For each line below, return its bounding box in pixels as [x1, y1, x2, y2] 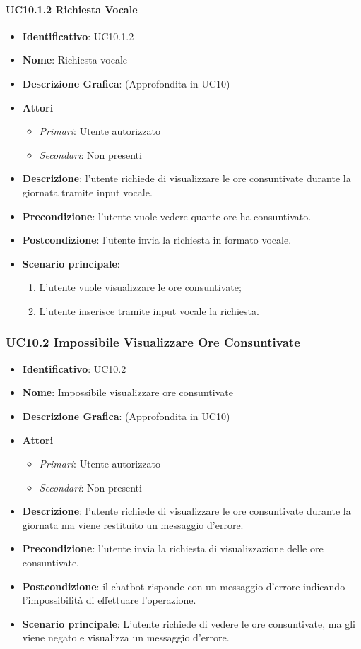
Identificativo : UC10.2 [22, 361, 126, 376]
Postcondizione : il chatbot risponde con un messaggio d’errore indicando [22, 578, 345, 593]
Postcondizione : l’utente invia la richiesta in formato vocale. [22, 232, 292, 247]
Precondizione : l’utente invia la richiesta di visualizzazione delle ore [22, 541, 324, 556]
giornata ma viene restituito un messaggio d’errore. [22, 517, 244, 532]
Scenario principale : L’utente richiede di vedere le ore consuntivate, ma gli [22, 616, 355, 631]
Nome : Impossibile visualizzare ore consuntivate [22, 385, 233, 400]
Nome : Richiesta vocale [22, 52, 128, 67]
